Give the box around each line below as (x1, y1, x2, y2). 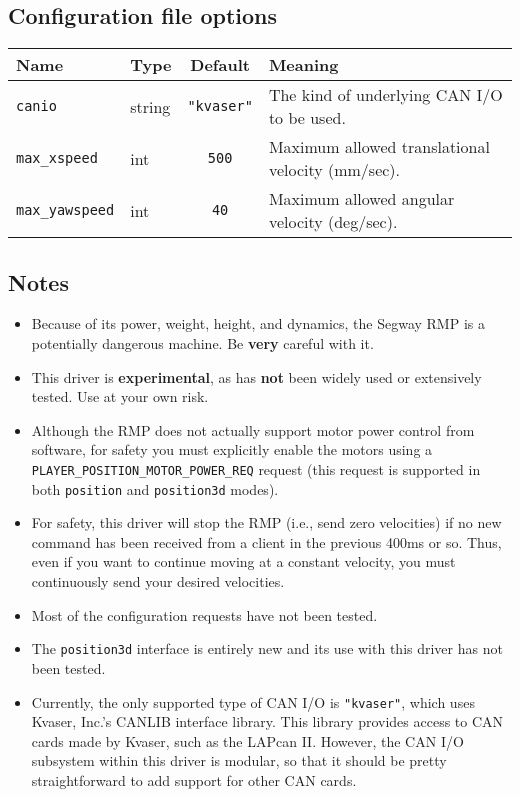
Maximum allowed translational (268, 135, 490, 159)
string (130, 94, 171, 118)
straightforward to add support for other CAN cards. (31, 769, 357, 790)
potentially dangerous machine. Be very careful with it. (31, 333, 374, 353)
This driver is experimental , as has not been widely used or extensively (31, 366, 482, 387)
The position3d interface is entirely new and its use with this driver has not (31, 638, 503, 659)
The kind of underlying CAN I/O (268, 83, 503, 107)
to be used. (268, 106, 346, 130)
